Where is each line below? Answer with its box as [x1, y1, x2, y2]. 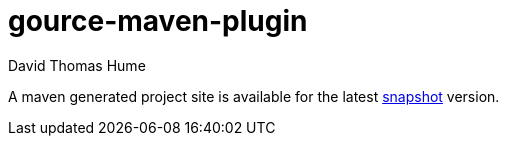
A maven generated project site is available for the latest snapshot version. [8, 87, 500, 105]
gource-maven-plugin [8, 4, 308, 38]
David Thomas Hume [8, 56, 146, 74]
